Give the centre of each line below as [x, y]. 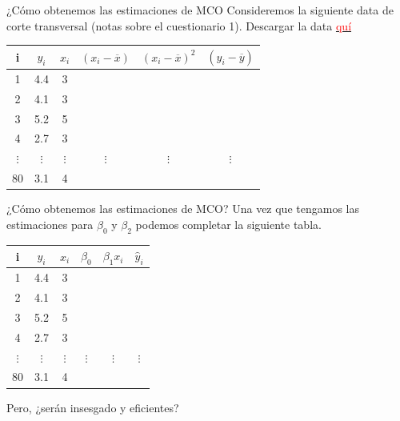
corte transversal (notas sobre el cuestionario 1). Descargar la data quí [179, 25]
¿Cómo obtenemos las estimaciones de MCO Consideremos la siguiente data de [200, 10]
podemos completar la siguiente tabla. [228, 224]
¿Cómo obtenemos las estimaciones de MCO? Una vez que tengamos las [183, 208]
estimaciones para [50, 224]
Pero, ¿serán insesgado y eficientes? [93, 407]
